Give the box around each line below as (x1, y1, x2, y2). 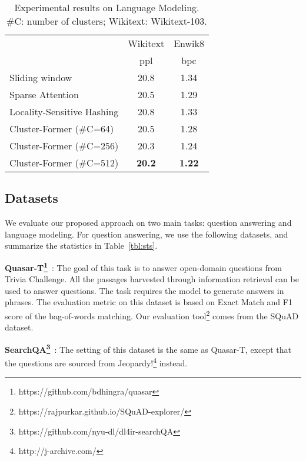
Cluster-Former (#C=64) (9, 122, 114, 135)
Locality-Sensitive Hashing (9, 105, 119, 118)
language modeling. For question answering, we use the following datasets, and (5, 228, 288, 240)
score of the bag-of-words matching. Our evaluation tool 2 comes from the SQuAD (5, 308, 299, 322)
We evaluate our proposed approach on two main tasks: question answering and (5, 216, 292, 229)
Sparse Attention (9, 88, 79, 101)
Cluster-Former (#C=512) (9, 156, 119, 169)
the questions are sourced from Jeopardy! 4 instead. (5, 355, 188, 369)
